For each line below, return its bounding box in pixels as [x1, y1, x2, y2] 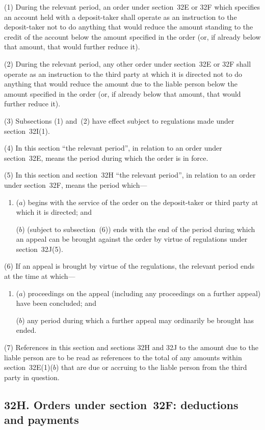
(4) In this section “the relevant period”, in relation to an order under [4, 142, 222, 153]
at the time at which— [4, 271, 75, 281]
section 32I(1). [4, 125, 50, 136]
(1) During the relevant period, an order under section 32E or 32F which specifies [4, 2, 260, 12]
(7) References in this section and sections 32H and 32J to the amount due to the [4, 342, 258, 353]
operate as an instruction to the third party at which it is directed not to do [4, 68, 243, 79]
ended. [16, 325, 37, 335]
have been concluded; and [16, 298, 96, 308]
